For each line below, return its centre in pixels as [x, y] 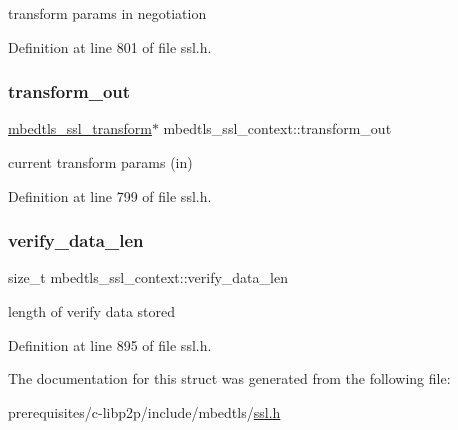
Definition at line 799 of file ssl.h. [110, 195]
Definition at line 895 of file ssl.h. [110, 344]
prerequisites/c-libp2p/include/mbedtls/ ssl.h [144, 411]
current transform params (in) [100, 162]
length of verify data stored [92, 311]
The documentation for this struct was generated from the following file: [229, 378]
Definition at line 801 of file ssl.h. [110, 46]
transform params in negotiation [107, 13]
